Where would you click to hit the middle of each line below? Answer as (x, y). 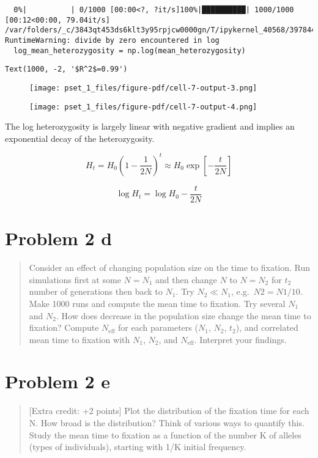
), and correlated (267, 327)
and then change (186, 279)
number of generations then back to (96, 291)
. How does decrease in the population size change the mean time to (183, 315)
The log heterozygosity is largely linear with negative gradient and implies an (150, 126)
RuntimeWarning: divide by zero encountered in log (112, 40)
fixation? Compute (64, 327)
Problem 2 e (58, 381)
